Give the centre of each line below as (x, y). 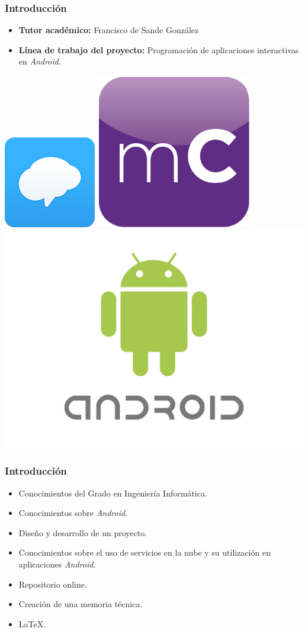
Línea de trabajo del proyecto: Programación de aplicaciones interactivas (159, 49)
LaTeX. (32, 623)
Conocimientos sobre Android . (73, 513)
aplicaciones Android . (57, 564)
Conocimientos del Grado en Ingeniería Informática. (113, 493)
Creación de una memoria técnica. (81, 604)
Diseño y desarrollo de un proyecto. (83, 532)
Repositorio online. (53, 584)
